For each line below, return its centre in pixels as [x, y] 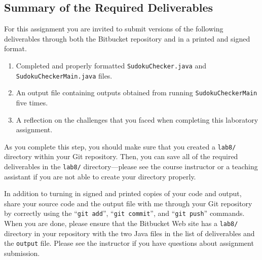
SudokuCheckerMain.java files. [64, 75]
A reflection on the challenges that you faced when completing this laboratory [137, 119]
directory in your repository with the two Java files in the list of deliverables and [129, 233]
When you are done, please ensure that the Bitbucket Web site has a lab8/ [121, 223]
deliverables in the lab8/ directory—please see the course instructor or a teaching [131, 166]
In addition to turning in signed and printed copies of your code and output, [123, 193]
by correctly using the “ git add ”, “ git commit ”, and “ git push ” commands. [124, 213]
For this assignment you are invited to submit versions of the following [114, 29]
